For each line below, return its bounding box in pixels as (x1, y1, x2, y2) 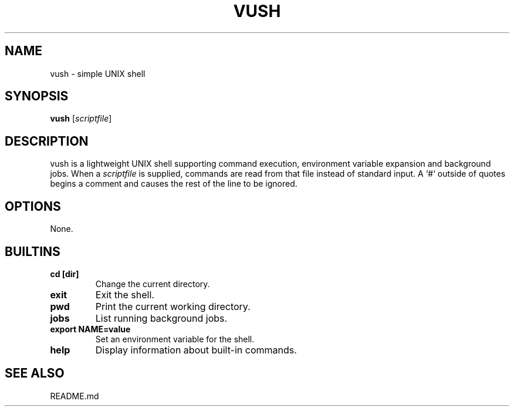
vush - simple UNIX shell (50, 68, 146, 79)
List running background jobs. (95, 312, 228, 324)
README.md (50, 390, 99, 401)
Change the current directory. (95, 278, 210, 289)
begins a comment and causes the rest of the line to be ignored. (50, 178, 297, 189)
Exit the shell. (95, 288, 154, 301)
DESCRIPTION (5, 133, 89, 149)
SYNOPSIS (5, 89, 69, 104)
